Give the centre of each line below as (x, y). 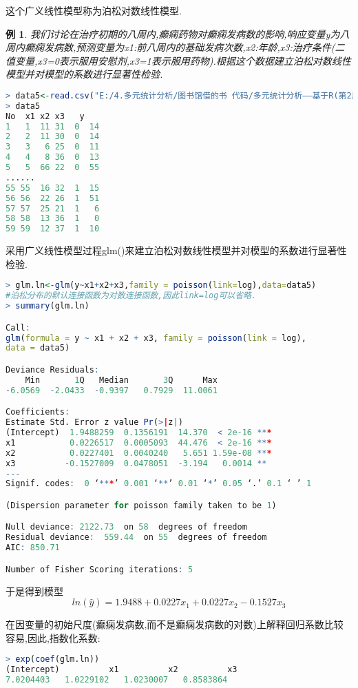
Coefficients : (38, 412)
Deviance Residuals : (53, 369)
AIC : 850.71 (33, 548)
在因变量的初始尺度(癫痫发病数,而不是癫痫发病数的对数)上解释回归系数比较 (175, 624)
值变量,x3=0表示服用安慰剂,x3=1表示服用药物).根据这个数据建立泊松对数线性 (178, 60)
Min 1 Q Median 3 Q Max (121, 380)
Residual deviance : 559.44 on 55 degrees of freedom (136, 538)
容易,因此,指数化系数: (53, 637)
